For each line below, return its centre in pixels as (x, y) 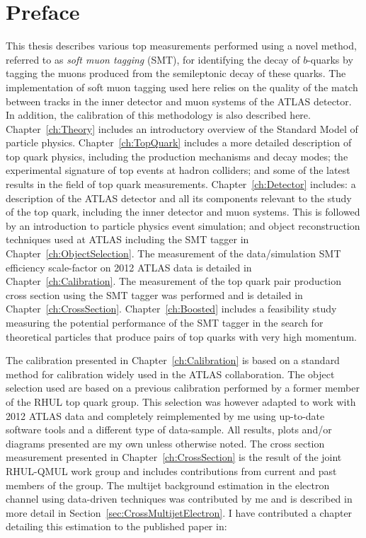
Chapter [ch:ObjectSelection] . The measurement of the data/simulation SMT (173, 253)
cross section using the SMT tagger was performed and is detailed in (154, 294)
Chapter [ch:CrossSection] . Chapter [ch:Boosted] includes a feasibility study (171, 309)
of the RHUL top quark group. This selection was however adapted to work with (181, 401)
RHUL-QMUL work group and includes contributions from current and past (171, 470)
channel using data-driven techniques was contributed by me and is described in (179, 499)
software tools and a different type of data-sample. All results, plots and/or (169, 429)
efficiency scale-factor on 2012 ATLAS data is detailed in (129, 267)
